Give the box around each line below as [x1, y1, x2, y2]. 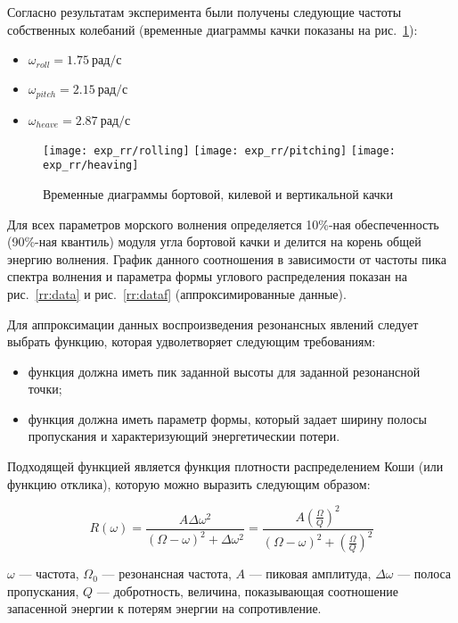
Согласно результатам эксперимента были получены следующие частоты [7, 3, 402, 21]
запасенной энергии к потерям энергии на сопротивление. [7, 599, 322, 618]
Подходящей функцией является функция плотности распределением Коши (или [7, 457, 444, 476]
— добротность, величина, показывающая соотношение [96, 581, 398, 600]
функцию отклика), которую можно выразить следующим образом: [7, 474, 371, 493]
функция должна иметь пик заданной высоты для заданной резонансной [28, 361, 421, 380]
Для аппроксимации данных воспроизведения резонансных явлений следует [7, 314, 419, 333]
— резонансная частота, [102, 564, 232, 583]
